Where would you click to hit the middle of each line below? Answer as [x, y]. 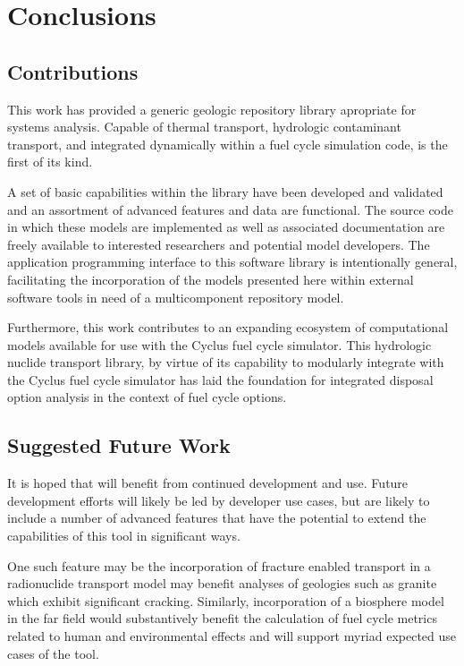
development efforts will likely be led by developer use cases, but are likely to [219, 500]
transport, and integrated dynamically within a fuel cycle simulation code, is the [228, 144]
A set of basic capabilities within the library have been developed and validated [225, 191]
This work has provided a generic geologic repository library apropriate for [212, 109]
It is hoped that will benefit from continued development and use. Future [208, 483]
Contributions [73, 71]
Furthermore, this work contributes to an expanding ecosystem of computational [228, 327]
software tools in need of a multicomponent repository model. [176, 297]
